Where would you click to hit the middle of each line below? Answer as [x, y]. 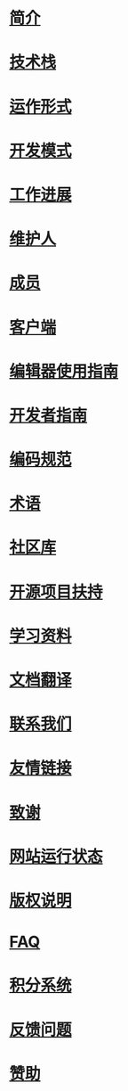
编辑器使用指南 [64, 371]
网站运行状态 [56, 856]
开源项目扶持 [56, 591]
